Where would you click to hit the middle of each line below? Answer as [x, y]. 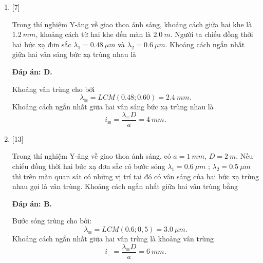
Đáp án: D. [32, 71]
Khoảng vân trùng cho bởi [53, 89]
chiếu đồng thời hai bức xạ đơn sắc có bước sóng [89, 166]
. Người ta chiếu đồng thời [212, 34]
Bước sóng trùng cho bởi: [52, 221]
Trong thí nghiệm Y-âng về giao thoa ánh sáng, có [91, 156]
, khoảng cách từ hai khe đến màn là [93, 34]
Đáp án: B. [32, 203]
